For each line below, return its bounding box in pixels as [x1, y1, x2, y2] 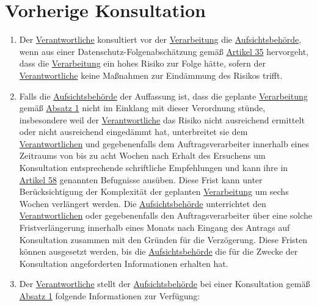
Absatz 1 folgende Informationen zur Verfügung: [19, 290, 200, 302]
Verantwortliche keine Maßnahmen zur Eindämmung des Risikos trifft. [19, 68, 283, 81]
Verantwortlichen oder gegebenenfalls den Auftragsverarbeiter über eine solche [19, 209, 313, 222]
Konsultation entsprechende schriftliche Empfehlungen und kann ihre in [19, 161, 288, 174]
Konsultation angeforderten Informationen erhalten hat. [19, 257, 228, 269]
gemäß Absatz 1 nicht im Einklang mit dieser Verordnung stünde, [19, 101, 266, 114]
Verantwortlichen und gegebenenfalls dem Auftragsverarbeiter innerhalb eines [19, 137, 310, 150]
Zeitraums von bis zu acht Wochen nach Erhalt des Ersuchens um [19, 149, 266, 162]
